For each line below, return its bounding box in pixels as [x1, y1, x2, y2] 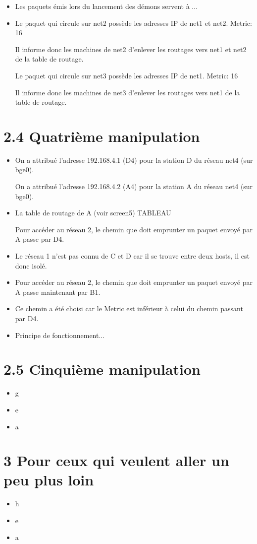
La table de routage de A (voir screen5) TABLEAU [15, 207, 171, 218]
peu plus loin [3, 470, 94, 490]
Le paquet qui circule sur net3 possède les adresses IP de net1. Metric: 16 [15, 70, 238, 80]
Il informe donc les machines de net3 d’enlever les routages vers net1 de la [15, 87, 240, 97]
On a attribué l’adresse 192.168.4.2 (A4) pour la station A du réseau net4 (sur [15, 181, 253, 192]
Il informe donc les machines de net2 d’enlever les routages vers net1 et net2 [15, 44, 247, 54]
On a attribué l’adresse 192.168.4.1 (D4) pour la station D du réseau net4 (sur [15, 154, 253, 165]
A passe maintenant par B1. [15, 286, 101, 297]
